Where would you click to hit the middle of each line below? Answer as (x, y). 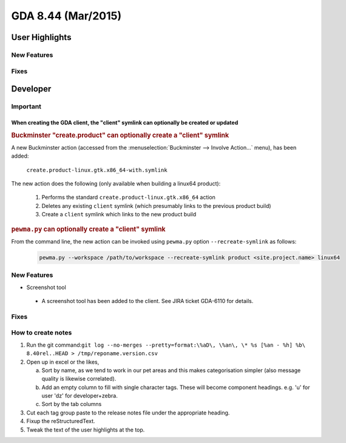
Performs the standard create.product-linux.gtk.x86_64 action (128, 198)
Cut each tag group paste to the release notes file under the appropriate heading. (128, 413)
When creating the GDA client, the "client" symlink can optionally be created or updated (125, 122)
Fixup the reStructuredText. (61, 421)
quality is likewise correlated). (79, 379)
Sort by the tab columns (72, 404)
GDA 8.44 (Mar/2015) (66, 16)
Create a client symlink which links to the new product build (119, 215)
